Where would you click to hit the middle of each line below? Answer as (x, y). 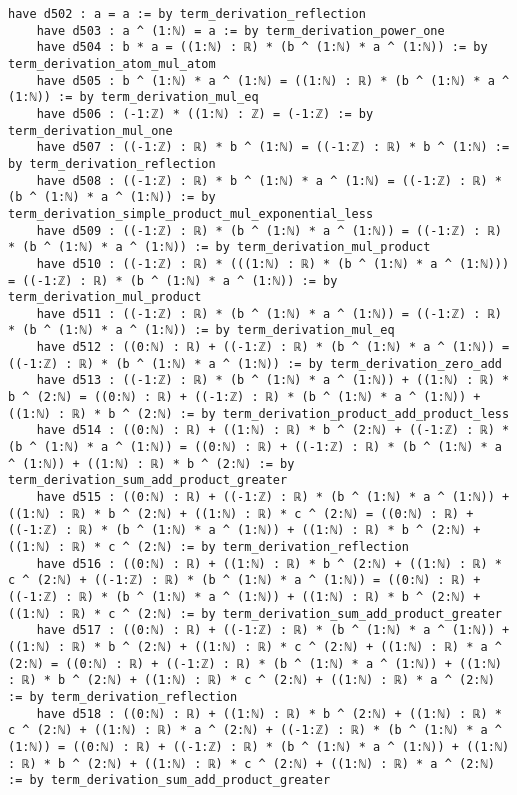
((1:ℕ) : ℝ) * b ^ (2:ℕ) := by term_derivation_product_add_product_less (259, 413)
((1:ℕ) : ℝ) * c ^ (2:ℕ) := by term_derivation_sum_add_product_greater (255, 613)
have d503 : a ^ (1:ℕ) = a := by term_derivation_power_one (240, 30)
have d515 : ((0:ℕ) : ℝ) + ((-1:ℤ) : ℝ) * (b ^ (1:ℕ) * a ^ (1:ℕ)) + (273, 497)
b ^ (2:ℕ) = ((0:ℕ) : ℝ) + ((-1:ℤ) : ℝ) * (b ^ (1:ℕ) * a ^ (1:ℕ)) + (244, 397)
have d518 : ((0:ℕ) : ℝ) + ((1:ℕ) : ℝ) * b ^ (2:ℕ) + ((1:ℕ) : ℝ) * (269, 713)
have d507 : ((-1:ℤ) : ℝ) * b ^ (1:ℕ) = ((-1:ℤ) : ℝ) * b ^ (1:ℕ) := (273, 147)
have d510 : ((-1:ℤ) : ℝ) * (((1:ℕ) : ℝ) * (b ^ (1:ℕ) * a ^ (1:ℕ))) (273, 263)
